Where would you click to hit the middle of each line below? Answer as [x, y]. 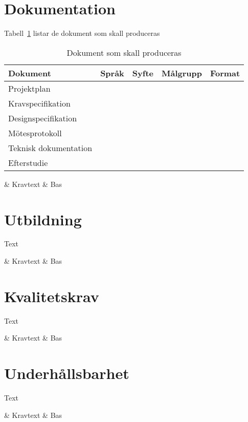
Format [225, 73]
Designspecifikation [43, 118]
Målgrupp [182, 73]
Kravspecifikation [39, 103]
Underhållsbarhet [67, 373]
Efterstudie [28, 162]
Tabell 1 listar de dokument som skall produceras [82, 33]
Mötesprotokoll [35, 133]
